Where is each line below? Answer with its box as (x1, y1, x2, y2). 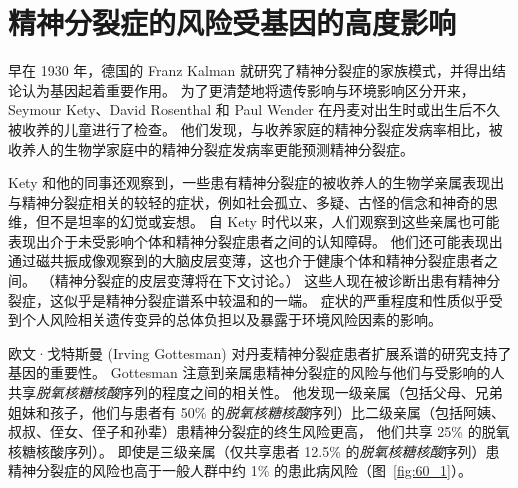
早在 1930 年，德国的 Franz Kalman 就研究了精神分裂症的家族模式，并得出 (8, 60, 493, 81)
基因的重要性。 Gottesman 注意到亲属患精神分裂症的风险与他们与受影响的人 (8, 362, 505, 383)
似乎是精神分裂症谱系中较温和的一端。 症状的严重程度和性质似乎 (63, 289, 489, 310)
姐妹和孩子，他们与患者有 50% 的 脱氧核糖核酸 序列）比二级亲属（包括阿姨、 (8, 401, 505, 422)
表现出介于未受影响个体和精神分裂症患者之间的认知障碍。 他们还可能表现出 (8, 230, 503, 251)
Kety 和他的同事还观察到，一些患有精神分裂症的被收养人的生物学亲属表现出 (8, 172, 505, 193)
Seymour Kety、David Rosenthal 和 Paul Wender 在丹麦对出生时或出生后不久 (8, 99, 501, 120)
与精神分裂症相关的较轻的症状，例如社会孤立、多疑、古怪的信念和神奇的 (8, 191, 484, 212)
